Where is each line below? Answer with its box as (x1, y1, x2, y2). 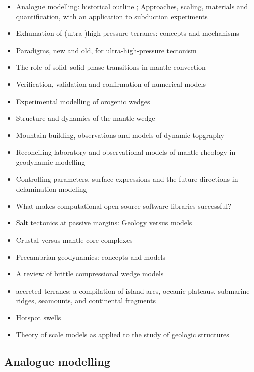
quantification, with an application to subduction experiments (16, 11, 208, 21)
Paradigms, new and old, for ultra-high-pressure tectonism (16, 44, 197, 55)
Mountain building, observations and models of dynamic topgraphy (16, 129, 224, 140)
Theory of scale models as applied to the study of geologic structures (16, 329, 229, 340)
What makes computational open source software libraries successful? (16, 200, 231, 211)
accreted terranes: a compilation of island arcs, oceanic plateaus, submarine (16, 285, 250, 296)
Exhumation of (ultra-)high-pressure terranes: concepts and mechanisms (16, 28, 239, 38)
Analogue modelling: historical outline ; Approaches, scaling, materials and (16, 1, 248, 11)
